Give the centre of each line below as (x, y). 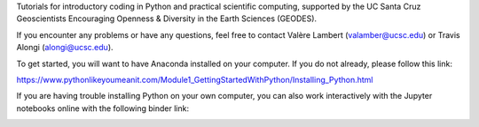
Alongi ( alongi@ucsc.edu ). (65, 48)
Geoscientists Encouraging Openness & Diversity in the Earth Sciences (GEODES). (167, 19)
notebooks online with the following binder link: (103, 108)
